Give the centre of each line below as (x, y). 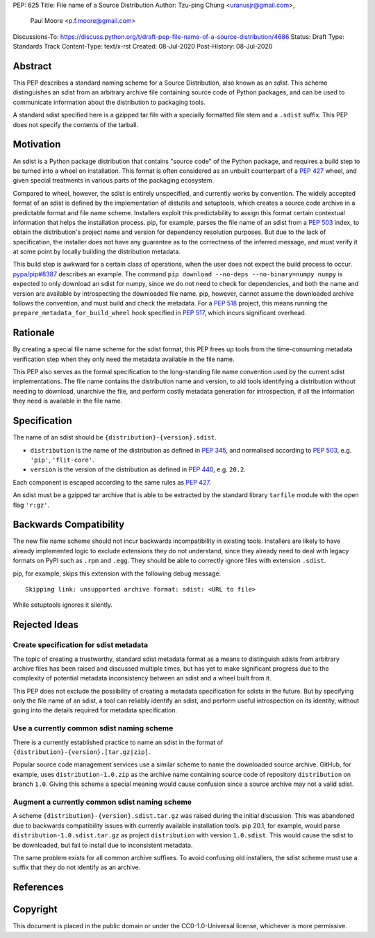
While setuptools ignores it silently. (62, 605)
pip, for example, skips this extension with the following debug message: (117, 573)
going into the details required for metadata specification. (95, 710)
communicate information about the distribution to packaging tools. (109, 102)
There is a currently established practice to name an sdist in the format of (118, 742)
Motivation (37, 145)
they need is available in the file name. (68, 401)
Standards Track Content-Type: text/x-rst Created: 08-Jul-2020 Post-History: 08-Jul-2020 (143, 47)
